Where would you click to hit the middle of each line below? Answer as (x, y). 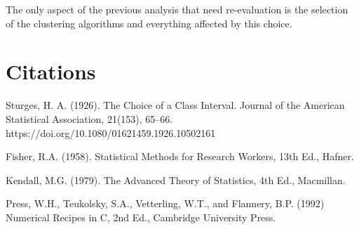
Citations (51, 71)
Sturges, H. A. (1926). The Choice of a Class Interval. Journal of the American (175, 105)
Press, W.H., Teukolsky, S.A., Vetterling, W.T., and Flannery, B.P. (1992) (165, 203)
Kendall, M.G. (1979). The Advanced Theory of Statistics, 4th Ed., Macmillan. (176, 179)
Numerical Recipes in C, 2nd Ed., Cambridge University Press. (141, 217)
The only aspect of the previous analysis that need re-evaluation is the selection (177, 9)
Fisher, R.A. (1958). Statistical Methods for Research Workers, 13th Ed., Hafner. (180, 156)
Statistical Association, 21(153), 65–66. (89, 118)
